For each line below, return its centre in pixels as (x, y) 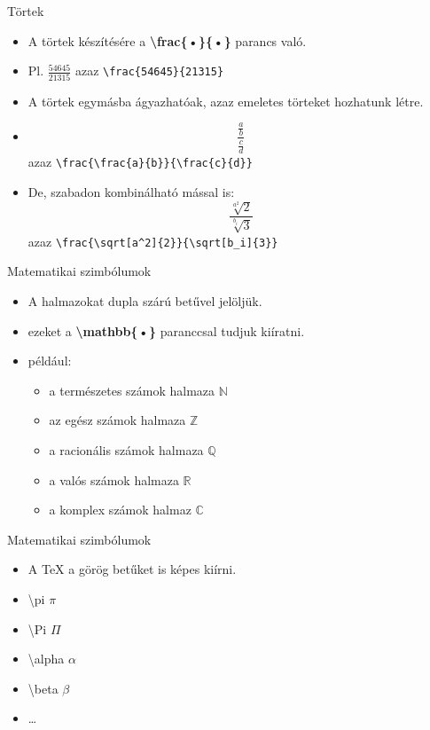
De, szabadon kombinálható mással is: (131, 191)
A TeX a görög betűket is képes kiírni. (132, 569)
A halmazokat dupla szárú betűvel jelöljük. (145, 300)
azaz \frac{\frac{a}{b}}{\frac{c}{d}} (140, 162)
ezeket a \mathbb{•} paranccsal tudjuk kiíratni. (166, 330)
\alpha (46, 659)
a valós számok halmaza (114, 479)
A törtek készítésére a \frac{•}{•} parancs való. (167, 40)
